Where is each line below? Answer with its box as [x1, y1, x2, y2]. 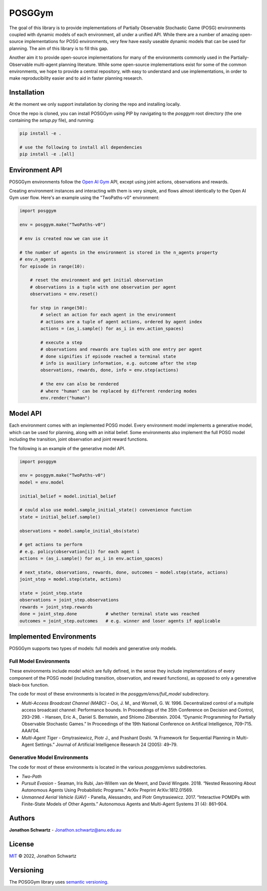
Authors [9, 814, 35, 823]
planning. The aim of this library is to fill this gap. [9, 45, 108, 51]
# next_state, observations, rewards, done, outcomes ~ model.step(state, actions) [19, 569, 228, 575]
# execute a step [40, 340, 83, 345]
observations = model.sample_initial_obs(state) [19, 528, 140, 534]
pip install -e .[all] [19, 151, 75, 157]
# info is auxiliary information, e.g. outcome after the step [40, 360, 197, 366]
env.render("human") [40, 395, 90, 400]
